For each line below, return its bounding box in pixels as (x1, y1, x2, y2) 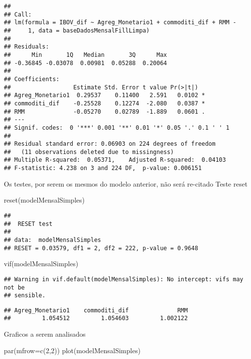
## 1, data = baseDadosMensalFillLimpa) (4, 27, 150, 34)
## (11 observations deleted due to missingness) (4, 148, 174, 155)
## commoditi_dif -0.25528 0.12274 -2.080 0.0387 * (4, 100, 205, 107)
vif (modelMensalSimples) (4, 258, 78, 269)
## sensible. (4, 292, 46, 299)
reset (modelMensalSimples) (4, 195, 85, 205)
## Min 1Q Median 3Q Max (4, 51, 167, 58)
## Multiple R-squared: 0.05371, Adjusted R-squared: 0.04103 (4, 156, 226, 164)
